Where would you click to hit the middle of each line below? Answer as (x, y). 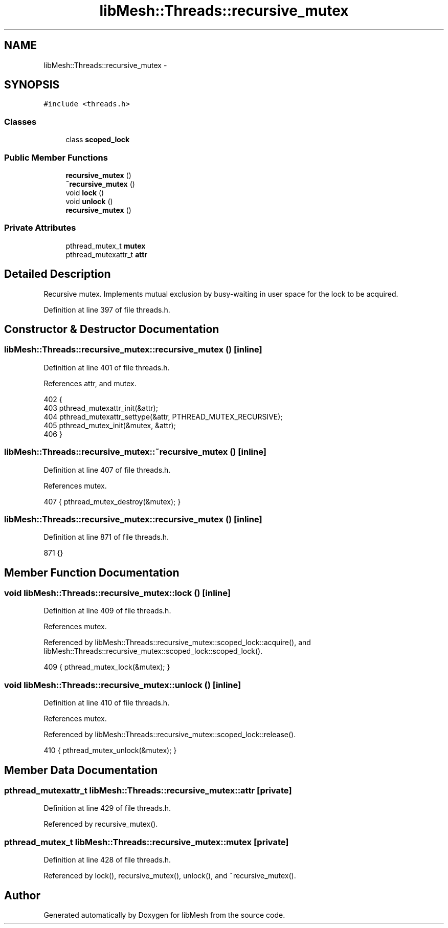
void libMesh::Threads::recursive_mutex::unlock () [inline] (123, 685)
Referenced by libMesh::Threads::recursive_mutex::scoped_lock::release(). (170, 735)
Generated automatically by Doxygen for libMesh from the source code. (164, 915)
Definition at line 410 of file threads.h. (107, 703)
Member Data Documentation (81, 770)
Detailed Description (58, 274)
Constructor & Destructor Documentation (112, 329)
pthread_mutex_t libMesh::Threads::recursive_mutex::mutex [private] (147, 842)
